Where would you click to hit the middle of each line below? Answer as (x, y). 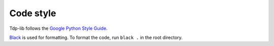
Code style (33, 13)
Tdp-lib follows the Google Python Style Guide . (58, 28)
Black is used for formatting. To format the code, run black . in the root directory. (96, 37)
